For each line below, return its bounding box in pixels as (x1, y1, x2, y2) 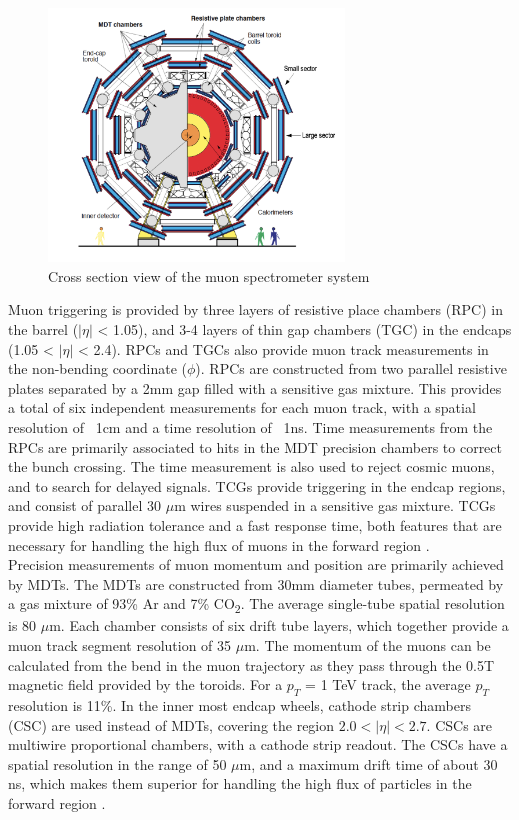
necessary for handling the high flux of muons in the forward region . (8, 534, 430, 555)
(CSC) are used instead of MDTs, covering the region (8, 714, 335, 735)
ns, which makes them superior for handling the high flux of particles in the (8, 773, 472, 794)
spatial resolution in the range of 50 (8, 753, 227, 774)
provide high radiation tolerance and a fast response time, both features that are (8, 514, 502, 535)
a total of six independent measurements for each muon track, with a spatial (8, 397, 476, 418)
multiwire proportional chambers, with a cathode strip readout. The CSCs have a (8, 734, 508, 755)
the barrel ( (8, 318, 79, 339)
